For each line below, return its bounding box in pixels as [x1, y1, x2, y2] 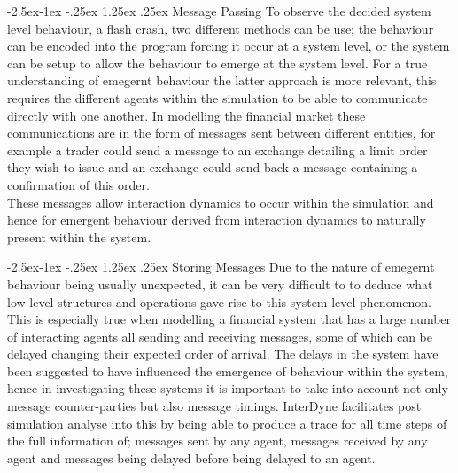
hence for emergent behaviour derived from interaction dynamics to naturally [7, 210, 426, 229]
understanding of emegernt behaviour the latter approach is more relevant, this [7, 71, 437, 90]
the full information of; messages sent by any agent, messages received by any [7, 431, 428, 450]
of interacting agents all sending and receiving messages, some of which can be [7, 327, 432, 345]
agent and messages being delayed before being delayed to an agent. [7, 448, 376, 467]
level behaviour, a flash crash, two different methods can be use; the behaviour [7, 19, 434, 37]
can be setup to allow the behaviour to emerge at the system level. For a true [7, 53, 428, 72]
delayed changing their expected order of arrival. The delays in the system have [7, 344, 439, 363]
